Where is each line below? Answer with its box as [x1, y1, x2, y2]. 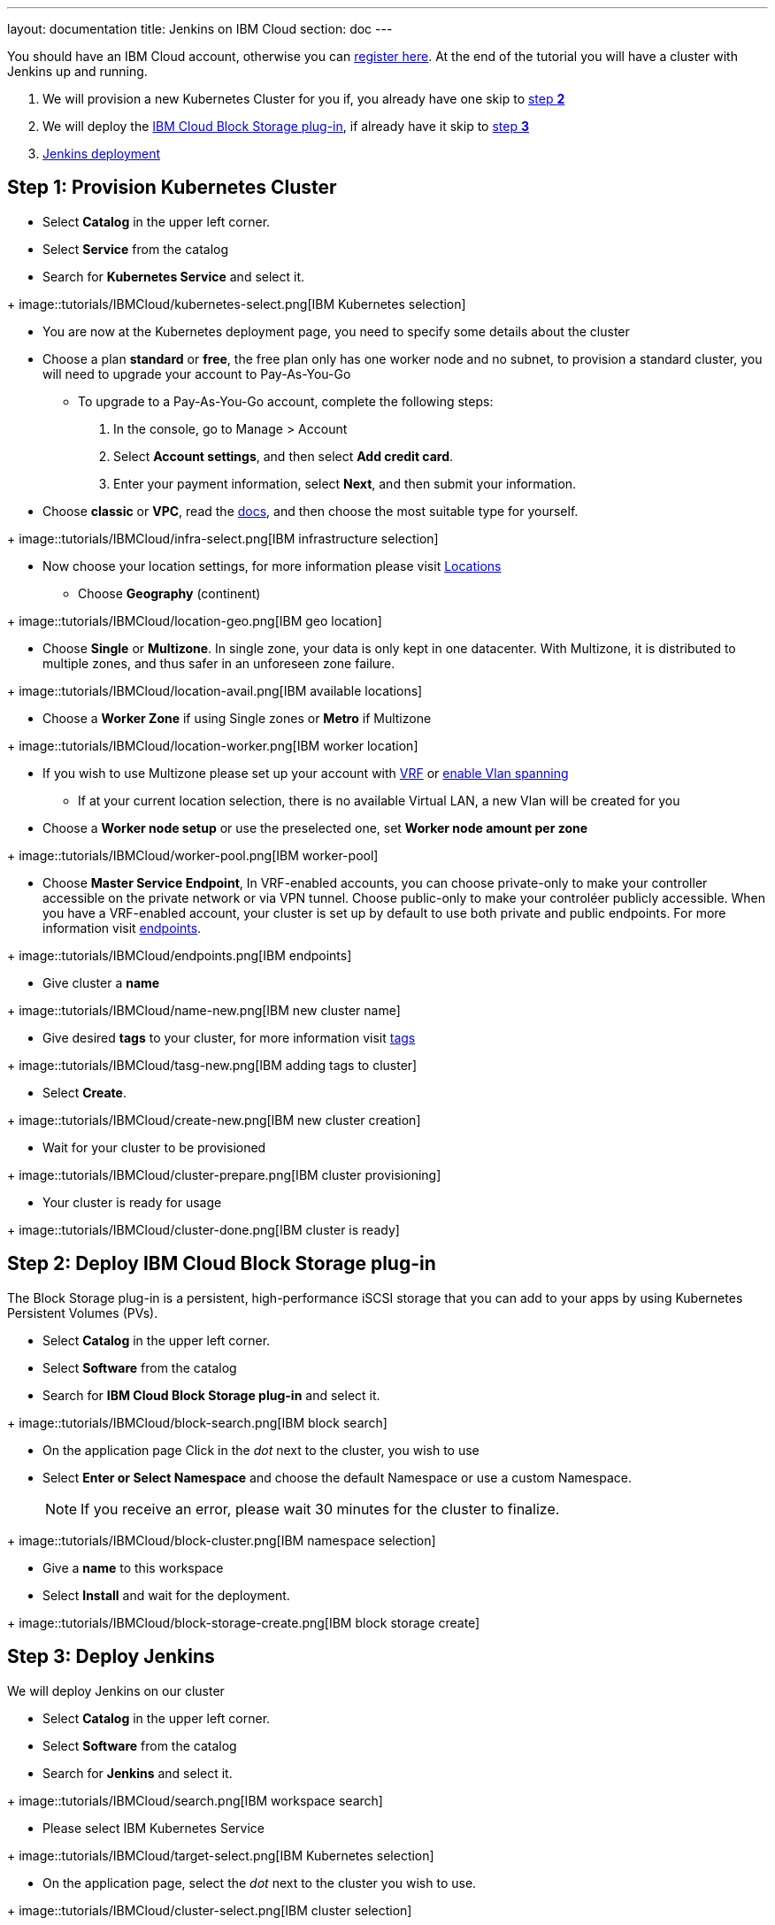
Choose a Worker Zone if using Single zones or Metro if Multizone [42, 710, 432, 726]
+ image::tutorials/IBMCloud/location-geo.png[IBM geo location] [7, 612, 382, 628]
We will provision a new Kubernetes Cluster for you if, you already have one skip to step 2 [42, 91, 565, 106]
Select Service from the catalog [42, 241, 229, 257]
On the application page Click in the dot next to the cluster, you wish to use [42, 1442, 480, 1458]
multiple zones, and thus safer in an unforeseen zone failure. [42, 655, 395, 671]
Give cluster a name [42, 974, 160, 990]
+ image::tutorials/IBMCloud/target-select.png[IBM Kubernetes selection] [7, 1847, 434, 1863]
